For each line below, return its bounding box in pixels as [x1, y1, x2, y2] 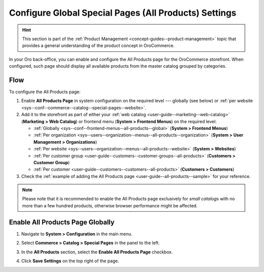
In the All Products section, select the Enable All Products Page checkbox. [21, 249, 173, 255]
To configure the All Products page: [9, 89, 81, 95]
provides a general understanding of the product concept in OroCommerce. [22, 43, 175, 49]
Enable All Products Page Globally [9, 218, 115, 226]
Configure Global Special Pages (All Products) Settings [9, 7, 237, 18]
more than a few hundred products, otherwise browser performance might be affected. [22, 202, 198, 208]
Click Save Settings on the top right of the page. [21, 258, 119, 264]
